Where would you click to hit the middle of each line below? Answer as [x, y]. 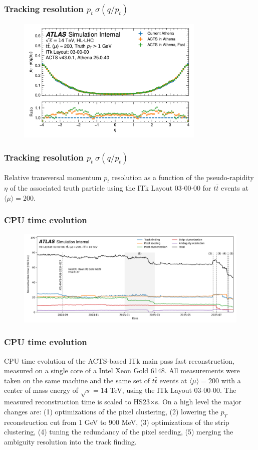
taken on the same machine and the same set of [77, 380]
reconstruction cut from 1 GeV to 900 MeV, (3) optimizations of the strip [117, 422]
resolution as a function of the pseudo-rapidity [183, 177]
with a [231, 380]
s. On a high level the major [198, 402]
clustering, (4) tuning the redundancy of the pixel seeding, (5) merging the [119, 432]
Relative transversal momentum [53, 177]
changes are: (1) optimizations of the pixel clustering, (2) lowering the [111, 411]
